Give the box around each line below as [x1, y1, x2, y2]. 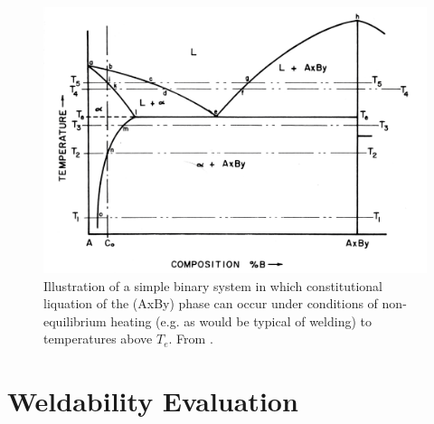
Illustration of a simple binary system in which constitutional [43, 276, 382, 295]
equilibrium [43, 311, 107, 330]
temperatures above [43, 329, 153, 348]
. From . [168, 329, 213, 348]
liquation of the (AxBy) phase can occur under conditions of [43, 294, 378, 313]
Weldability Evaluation [7, 382, 298, 419]
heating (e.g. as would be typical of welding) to [110, 311, 372, 330]
